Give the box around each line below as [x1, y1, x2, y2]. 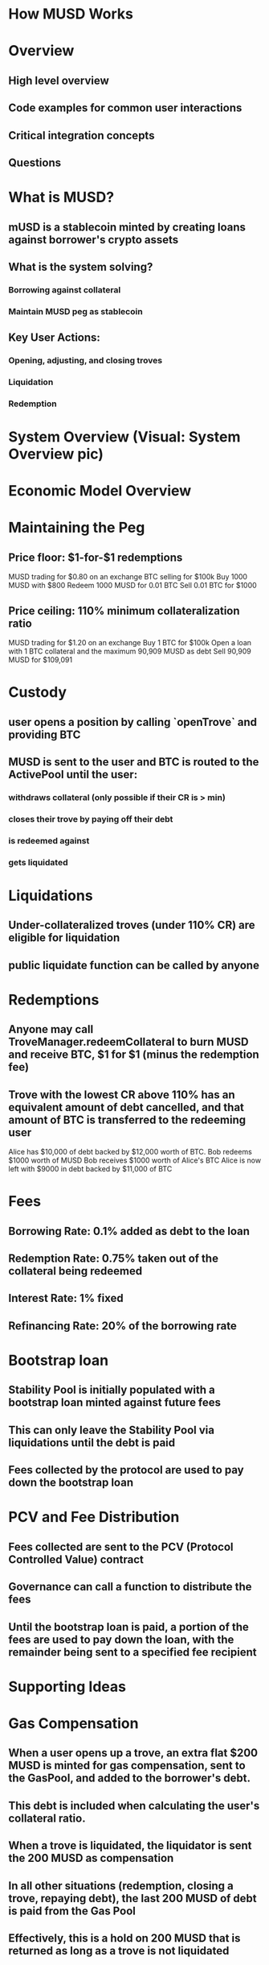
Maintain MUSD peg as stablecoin [8, 305, 143, 317]
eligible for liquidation [8, 931, 120, 945]
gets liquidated [8, 856, 68, 868]
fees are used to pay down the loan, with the [8, 1632, 234, 1646]
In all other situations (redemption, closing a [8, 1879, 234, 1892]
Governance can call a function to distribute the [8, 1580, 252, 1594]
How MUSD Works [8, 5, 134, 23]
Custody [8, 683, 67, 702]
